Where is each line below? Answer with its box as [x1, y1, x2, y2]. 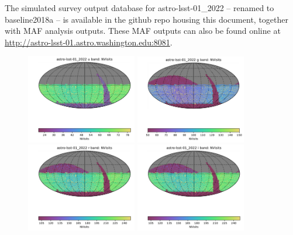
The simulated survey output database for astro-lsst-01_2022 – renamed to [5, 2, 274, 13]
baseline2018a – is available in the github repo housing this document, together [5, 13, 288, 25]
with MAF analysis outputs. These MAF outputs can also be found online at [5, 24, 281, 37]
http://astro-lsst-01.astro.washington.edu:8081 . [5, 36, 173, 48]
